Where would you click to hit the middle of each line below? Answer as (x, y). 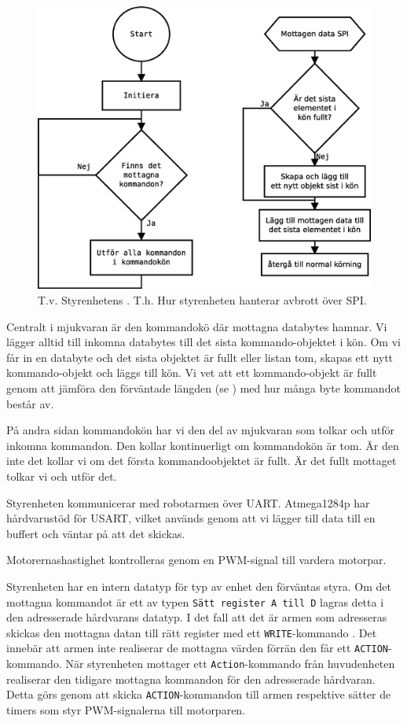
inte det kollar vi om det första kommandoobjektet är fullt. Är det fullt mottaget (202, 461)
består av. (30, 403)
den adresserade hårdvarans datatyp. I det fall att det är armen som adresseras (197, 617)
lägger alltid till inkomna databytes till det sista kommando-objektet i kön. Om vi (203, 342)
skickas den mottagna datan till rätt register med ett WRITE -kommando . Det (192, 632)
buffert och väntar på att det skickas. (96, 533)
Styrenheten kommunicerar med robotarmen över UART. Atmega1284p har (188, 502)
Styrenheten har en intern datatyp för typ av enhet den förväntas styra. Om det (199, 586)
